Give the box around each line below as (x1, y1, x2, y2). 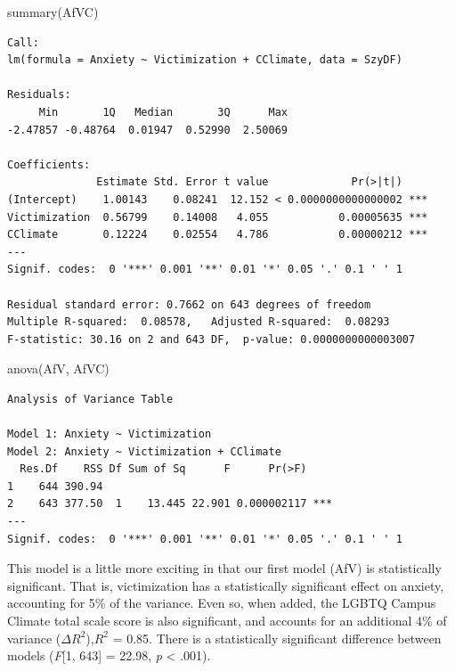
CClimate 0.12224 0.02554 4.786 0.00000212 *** (7, 228, 428, 241)
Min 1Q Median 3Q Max (38, 105, 288, 119)
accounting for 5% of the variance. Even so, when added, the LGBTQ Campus (7, 593, 436, 612)
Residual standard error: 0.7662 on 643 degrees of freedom (7, 298, 371, 311)
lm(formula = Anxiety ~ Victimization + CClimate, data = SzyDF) (7, 53, 402, 67)
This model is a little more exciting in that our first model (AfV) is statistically (7, 559, 442, 577)
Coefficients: (7, 158, 91, 171)
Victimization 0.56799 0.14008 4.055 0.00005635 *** (7, 210, 428, 224)
